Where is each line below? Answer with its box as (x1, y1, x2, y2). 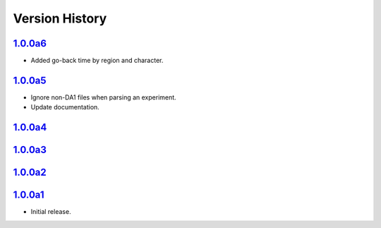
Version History (13, 11, 107, 26)
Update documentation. (30, 103, 100, 112)
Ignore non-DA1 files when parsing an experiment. (30, 92, 176, 102)
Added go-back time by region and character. (30, 56, 164, 65)
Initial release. (30, 208, 71, 216)
